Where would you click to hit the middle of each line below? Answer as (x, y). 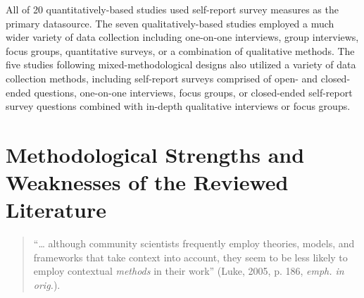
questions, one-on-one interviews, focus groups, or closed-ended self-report (193, 92)
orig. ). (47, 285)
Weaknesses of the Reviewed (147, 182)
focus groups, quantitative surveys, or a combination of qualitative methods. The (180, 50)
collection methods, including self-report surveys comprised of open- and (162, 78)
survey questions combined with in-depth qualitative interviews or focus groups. (178, 106)
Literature (56, 210)
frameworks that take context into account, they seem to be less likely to (190, 257)
